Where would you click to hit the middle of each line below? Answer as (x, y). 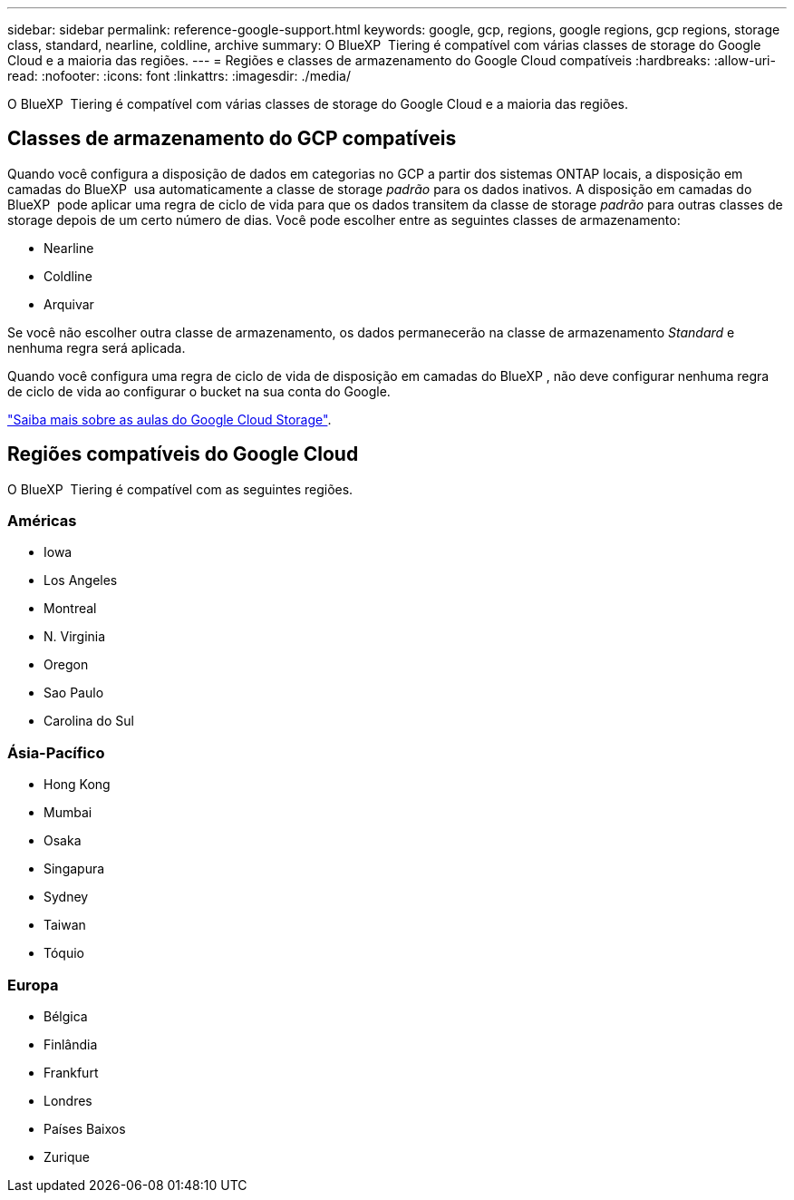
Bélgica (66, 1016)
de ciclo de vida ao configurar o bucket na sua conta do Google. (199, 391)
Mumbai (68, 813)
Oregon (66, 665)
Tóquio (64, 953)
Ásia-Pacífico (56, 752)
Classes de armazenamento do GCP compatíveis (232, 139)
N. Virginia (75, 637)
